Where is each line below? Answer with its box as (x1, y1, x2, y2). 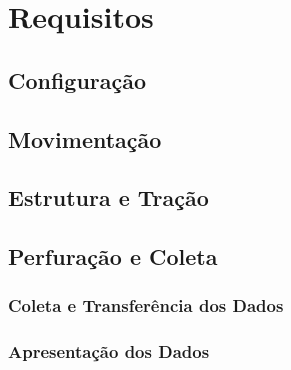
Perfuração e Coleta (8, 241, 218, 272)
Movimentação (8, 123, 162, 154)
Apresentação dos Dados (8, 339, 210, 364)
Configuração (8, 64, 147, 95)
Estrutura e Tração (8, 182, 209, 213)
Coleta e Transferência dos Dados (8, 293, 284, 318)
